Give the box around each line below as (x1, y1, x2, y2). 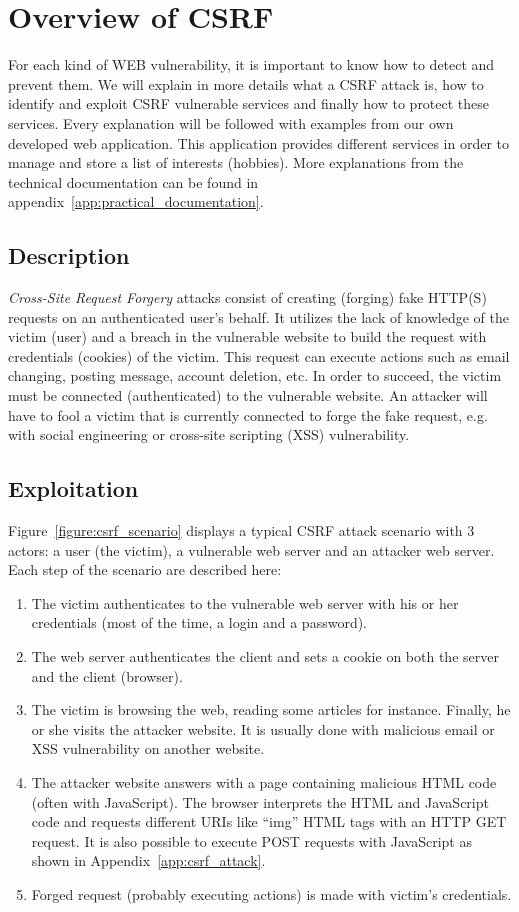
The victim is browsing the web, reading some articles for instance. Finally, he (31, 699, 511, 720)
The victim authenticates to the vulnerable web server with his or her (31, 592, 459, 613)
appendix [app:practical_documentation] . (8, 191, 264, 212)
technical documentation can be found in (8, 171, 259, 192)
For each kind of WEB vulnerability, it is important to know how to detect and (8, 54, 495, 75)
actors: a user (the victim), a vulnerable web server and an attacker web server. (8, 539, 495, 560)
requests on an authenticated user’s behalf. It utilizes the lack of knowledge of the (8, 306, 509, 327)
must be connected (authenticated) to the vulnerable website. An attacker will (8, 385, 488, 406)
